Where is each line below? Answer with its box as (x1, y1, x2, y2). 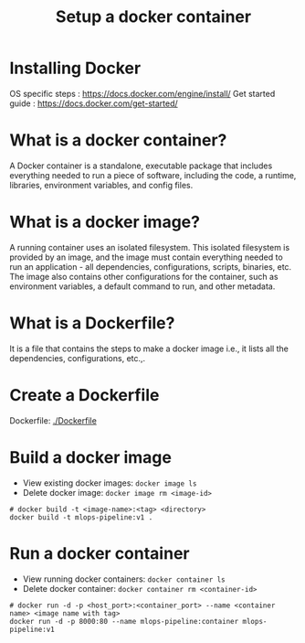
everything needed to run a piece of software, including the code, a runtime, (9, 169, 297, 180)
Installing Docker (9, 58, 142, 79)
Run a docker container (9, 542, 190, 563)
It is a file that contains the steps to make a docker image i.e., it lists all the (9, 343, 289, 354)
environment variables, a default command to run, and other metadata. (9, 281, 276, 292)
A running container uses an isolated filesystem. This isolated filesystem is (9, 241, 290, 252)
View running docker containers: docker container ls (22, 573, 226, 584)
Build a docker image (9, 446, 172, 467)
